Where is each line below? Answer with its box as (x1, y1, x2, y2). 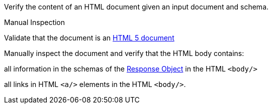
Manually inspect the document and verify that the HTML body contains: (4, 49, 244, 57)
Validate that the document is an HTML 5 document (4, 33, 174, 42)
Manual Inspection (4, 18, 65, 26)
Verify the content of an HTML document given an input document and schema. (4, 2, 269, 11)
